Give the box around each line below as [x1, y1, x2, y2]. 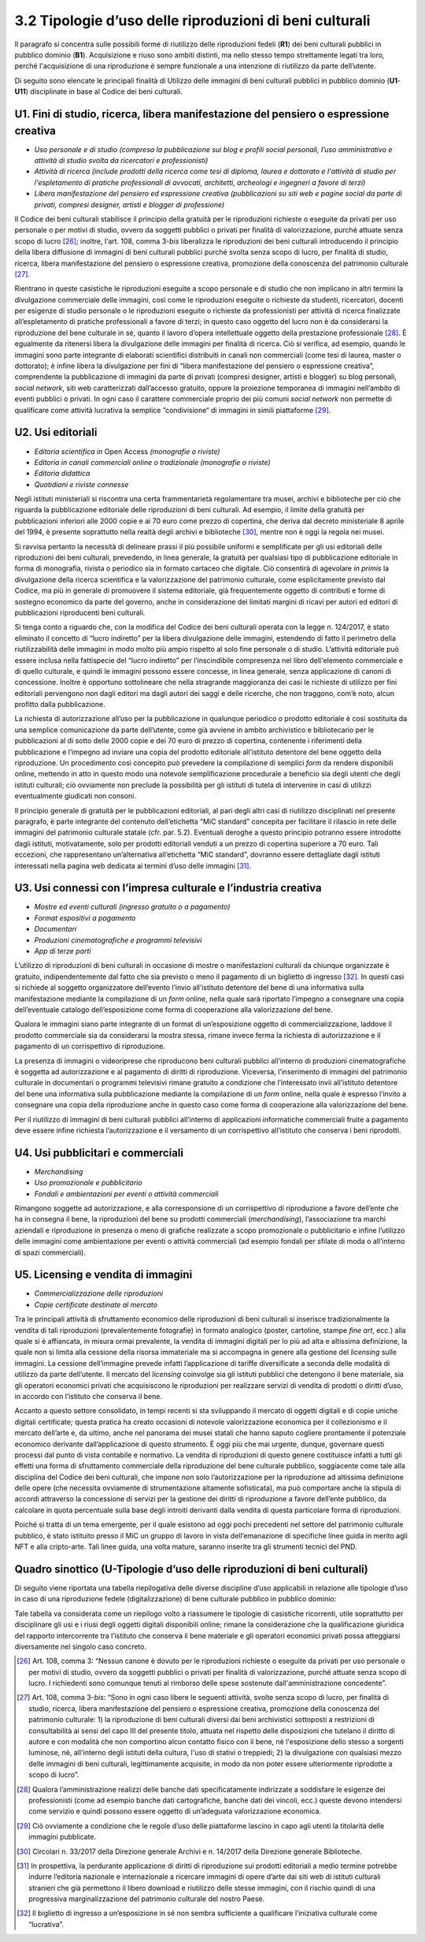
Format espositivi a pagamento [34, 913, 136, 922]
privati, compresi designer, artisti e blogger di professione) [34, 199, 225, 209]
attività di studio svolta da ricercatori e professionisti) [34, 156, 209, 165]
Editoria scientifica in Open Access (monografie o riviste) [34, 446, 220, 456]
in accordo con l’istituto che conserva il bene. [14, 1391, 163, 1401]
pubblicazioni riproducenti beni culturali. [14, 608, 146, 617]
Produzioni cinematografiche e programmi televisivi [34, 935, 202, 945]
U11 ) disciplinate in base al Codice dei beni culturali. [14, 87, 183, 96]
